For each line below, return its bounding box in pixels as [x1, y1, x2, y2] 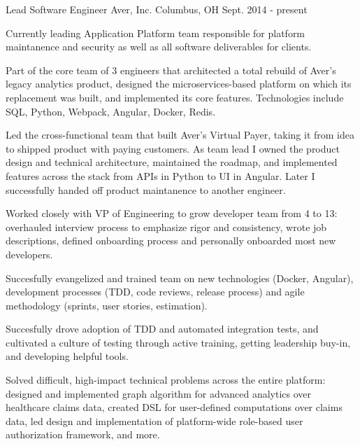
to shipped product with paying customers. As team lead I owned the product [6, 141, 340, 155]
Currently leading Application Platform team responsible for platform [6, 25, 305, 40]
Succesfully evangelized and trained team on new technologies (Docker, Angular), [6, 270, 354, 285]
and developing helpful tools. [6, 349, 129, 363]
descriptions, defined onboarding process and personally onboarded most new [6, 233, 336, 248]
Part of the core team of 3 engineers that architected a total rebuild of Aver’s [6, 62, 336, 77]
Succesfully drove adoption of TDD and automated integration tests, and [6, 321, 319, 336]
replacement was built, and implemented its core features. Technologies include [6, 90, 344, 104]
